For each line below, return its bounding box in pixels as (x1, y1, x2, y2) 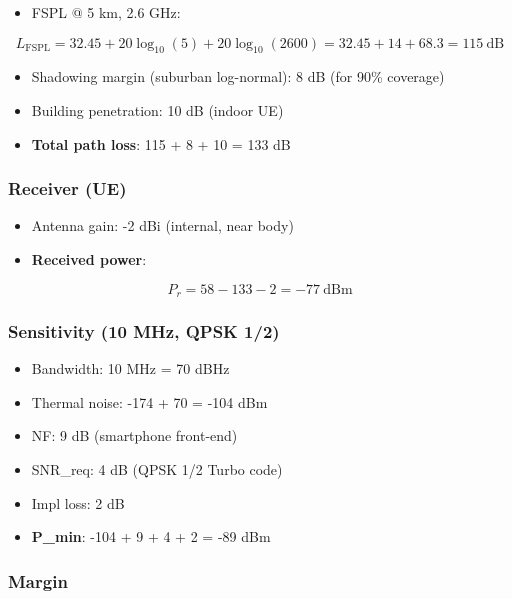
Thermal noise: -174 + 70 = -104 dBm (31, 391, 268, 412)
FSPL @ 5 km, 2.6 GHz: (31, 2, 181, 22)
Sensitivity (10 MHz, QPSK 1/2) (8, 318, 280, 343)
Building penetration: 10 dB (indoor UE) (31, 99, 284, 120)
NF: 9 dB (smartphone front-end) (31, 425, 238, 446)
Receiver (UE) (8, 176, 127, 201)
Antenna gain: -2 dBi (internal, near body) (31, 215, 294, 236)
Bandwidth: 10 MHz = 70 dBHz (31, 358, 230, 379)
